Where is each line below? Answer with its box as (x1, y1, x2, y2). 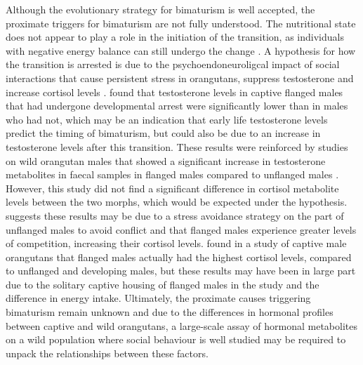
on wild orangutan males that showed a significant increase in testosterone (6, 153, 326, 168)
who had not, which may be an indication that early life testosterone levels (6, 112, 328, 126)
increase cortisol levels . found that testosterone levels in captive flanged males (6, 84, 343, 99)
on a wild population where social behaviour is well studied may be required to (6, 332, 346, 347)
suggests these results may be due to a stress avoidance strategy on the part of (6, 208, 344, 223)
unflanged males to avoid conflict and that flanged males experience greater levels (6, 222, 357, 237)
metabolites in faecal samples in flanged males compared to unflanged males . (6, 167, 339, 182)
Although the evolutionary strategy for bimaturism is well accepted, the (6, 2, 315, 16)
